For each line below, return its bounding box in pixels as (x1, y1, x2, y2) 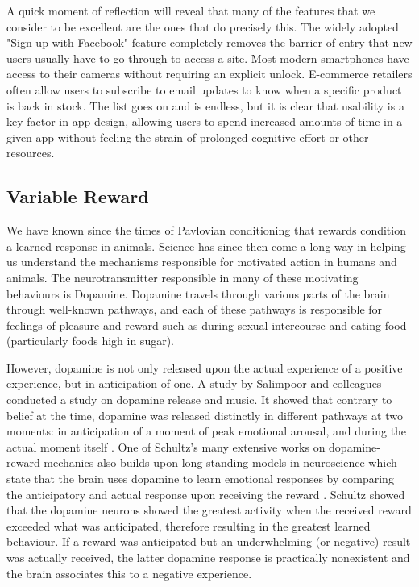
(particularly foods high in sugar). (6, 332, 174, 349)
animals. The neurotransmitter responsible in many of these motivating (6, 269, 359, 285)
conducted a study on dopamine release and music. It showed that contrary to (6, 391, 392, 408)
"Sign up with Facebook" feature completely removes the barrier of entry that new (6, 34, 413, 51)
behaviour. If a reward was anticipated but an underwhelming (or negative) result (6, 533, 411, 550)
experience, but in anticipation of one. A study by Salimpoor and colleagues (6, 375, 382, 392)
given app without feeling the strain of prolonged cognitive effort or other (6, 128, 369, 145)
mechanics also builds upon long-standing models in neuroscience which (44, 454, 397, 471)
